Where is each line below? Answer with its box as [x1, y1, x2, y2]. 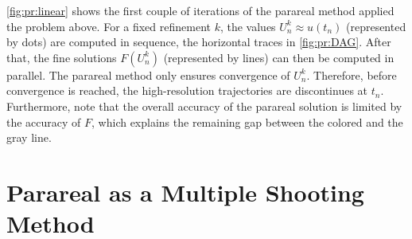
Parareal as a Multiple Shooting [6, 175, 364, 208]
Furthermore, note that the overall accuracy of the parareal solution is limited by [6, 97, 402, 114]
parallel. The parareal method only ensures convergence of [6, 66, 290, 83]
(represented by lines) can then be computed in [163, 49, 395, 65]
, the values [220, 18, 276, 34]
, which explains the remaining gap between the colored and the [91, 113, 403, 130]
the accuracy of [6, 113, 81, 130]
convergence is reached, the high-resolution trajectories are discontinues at [6, 82, 368, 99]
